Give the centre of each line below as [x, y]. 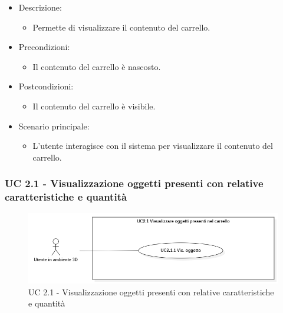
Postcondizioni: [46, 86]
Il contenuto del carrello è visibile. [94, 106]
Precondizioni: [44, 47]
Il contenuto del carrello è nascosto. [97, 66]
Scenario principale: [54, 126]
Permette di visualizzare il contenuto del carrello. [121, 27]
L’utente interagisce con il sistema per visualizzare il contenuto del [153, 146]
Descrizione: [40, 7]
